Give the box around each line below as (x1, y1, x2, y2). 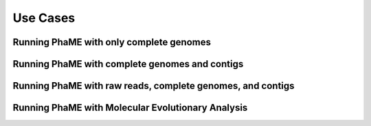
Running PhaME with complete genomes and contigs (12, 58, 244, 70)
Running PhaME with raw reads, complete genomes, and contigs (12, 80, 295, 92)
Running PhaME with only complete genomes (12, 36, 211, 48)
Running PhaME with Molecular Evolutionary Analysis (12, 102, 248, 114)
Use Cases (12, 10, 76, 25)
